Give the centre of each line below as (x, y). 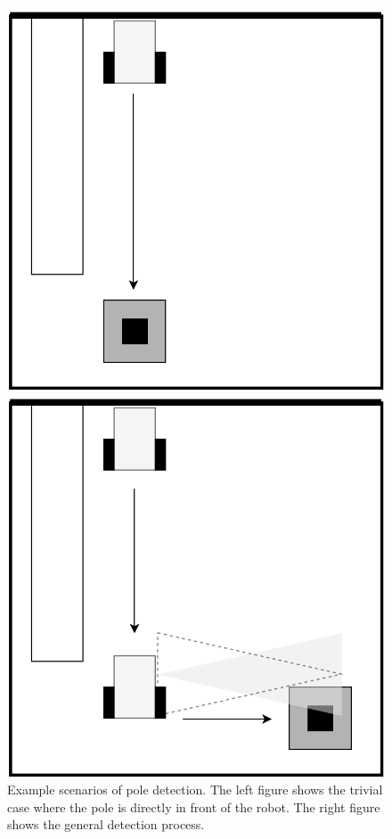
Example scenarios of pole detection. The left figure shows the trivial (195, 790)
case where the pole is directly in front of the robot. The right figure (194, 806)
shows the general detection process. (106, 824)
